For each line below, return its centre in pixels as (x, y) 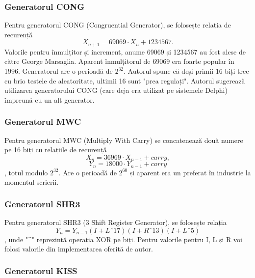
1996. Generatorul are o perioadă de (59, 71)
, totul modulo (26, 172)
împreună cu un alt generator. (50, 99)
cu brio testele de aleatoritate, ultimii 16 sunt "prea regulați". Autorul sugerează (125, 80)
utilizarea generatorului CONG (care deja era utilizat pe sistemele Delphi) (116, 90)
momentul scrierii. (32, 182)
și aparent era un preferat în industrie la (190, 172)
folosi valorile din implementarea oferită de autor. (79, 249)
